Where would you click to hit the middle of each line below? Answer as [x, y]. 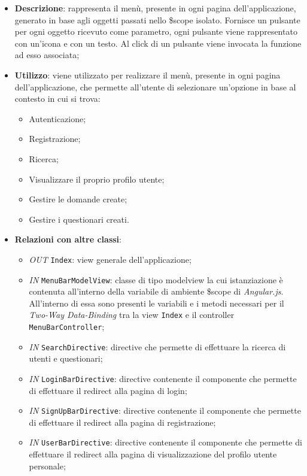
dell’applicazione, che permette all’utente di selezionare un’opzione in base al [155, 87]
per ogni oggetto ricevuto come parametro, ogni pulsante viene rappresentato [156, 31]
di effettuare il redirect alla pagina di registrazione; [122, 422]
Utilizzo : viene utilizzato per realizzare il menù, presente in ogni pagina [148, 75]
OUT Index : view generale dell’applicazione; [110, 259]
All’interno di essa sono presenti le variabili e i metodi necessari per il [156, 303]
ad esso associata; [47, 55]
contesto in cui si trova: [57, 98]
